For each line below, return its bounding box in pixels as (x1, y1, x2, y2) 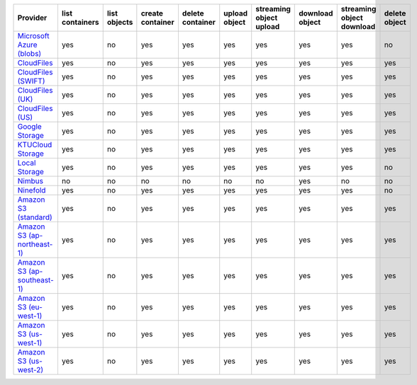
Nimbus (17, 176, 44, 185)
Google (17, 122, 42, 131)
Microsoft (17, 31, 50, 40)
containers (61, 18, 99, 27)
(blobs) (17, 49, 42, 58)
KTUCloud (17, 140, 52, 149)
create (140, 8, 163, 18)
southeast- (17, 275, 55, 285)
